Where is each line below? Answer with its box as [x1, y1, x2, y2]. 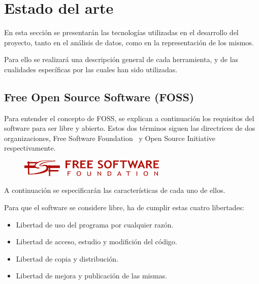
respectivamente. [4, 143, 56, 153]
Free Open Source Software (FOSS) [4, 89, 195, 104]
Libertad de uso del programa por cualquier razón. [16, 219, 174, 230]
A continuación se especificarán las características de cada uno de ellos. [4, 185, 225, 195]
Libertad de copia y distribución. [16, 253, 118, 264]
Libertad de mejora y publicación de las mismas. [16, 270, 168, 281]
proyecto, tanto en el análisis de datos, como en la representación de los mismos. [4, 37, 254, 47]
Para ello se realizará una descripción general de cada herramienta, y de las [4, 54, 239, 65]
